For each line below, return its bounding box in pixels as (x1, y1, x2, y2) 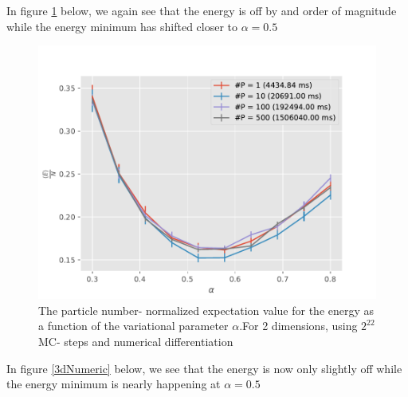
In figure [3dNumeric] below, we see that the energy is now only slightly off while (6, 360, 402, 376)
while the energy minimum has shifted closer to (6, 18, 238, 34)
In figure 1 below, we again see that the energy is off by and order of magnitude (6, 2, 397, 18)
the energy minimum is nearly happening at (6, 375, 221, 392)
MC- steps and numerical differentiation (38, 332, 233, 349)
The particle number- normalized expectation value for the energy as (38, 301, 375, 318)
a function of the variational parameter (38, 317, 229, 334)
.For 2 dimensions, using (239, 317, 358, 334)
